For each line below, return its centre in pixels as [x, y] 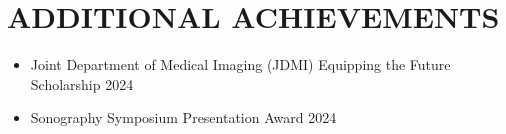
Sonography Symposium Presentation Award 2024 [183, 117]
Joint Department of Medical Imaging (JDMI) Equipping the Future [240, 64]
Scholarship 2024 [82, 83]
